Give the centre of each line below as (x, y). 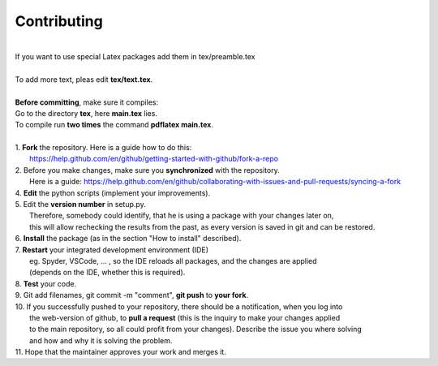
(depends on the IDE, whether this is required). (107, 273)
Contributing (59, 21)
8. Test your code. (46, 283)
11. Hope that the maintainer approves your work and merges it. (120, 352)
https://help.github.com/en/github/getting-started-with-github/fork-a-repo (154, 159)
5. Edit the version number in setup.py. (80, 205)
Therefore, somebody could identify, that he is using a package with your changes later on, (182, 216)
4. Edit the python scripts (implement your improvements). (113, 193)
